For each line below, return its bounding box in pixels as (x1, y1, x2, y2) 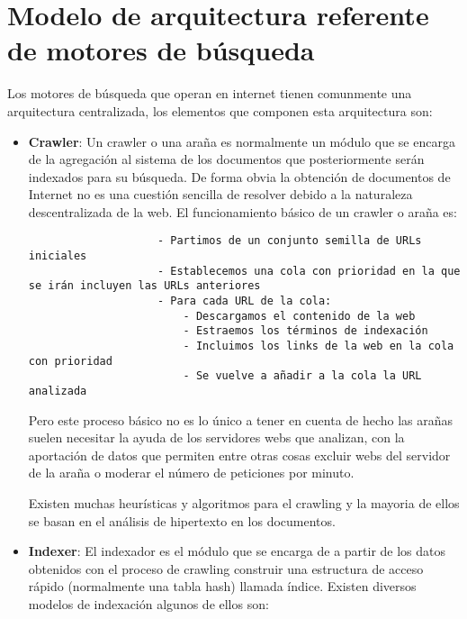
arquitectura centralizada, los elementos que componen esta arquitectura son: (7, 101, 433, 120)
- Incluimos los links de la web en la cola (183, 340, 454, 353)
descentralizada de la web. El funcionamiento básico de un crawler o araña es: (28, 202, 457, 221)
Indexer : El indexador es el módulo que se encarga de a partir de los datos (28, 542, 446, 560)
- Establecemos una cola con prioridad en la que (157, 264, 461, 278)
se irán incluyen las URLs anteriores (28, 279, 261, 293)
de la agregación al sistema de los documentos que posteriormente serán (28, 150, 425, 168)
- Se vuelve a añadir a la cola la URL (183, 369, 422, 383)
